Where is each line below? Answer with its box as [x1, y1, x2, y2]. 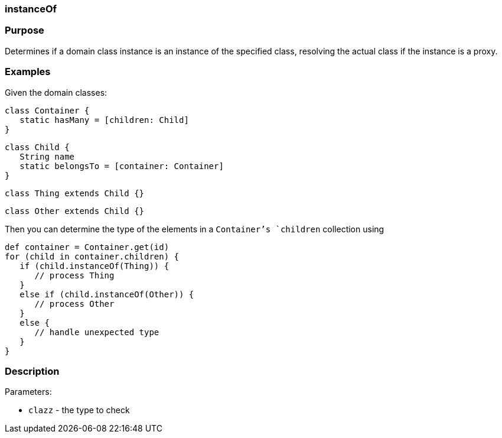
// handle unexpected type [34, 327, 159, 337]
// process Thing [34, 270, 115, 280]
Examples [5, 66, 51, 78]
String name [19, 151, 75, 161]
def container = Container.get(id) [5, 242, 169, 252]
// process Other [34, 299, 115, 309]
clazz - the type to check [28, 405, 130, 416]
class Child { [5, 142, 70, 152]
